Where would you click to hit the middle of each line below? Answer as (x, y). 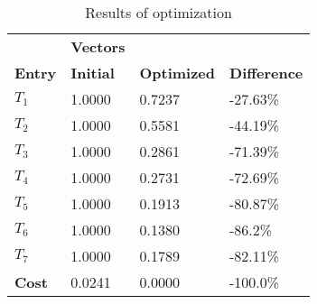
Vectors (98, 46)
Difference (266, 73)
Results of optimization (158, 12)
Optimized (177, 73)
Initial (93, 73)
